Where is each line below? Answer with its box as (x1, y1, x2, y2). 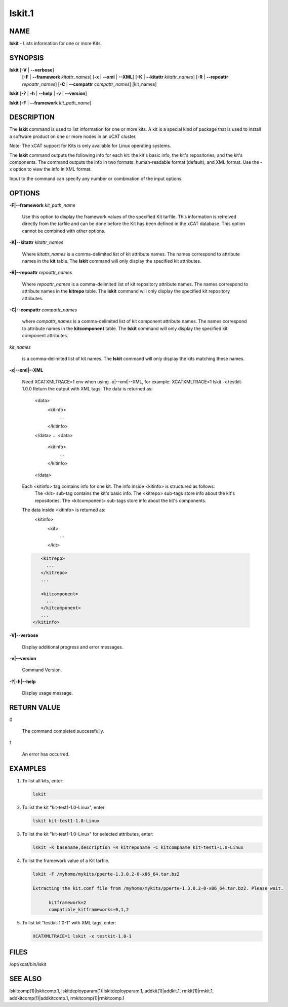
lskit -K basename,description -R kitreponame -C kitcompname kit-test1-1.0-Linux (32, 845, 244, 850)
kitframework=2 (49, 900, 87, 905)
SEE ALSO (9, 975, 42, 983)
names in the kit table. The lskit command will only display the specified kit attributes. (22, 258, 201, 264)
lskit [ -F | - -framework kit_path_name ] (9, 99, 92, 106)
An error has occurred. (22, 751, 70, 758)
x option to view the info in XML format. (9, 166, 92, 172)
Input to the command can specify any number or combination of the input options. (9, 175, 183, 182)
